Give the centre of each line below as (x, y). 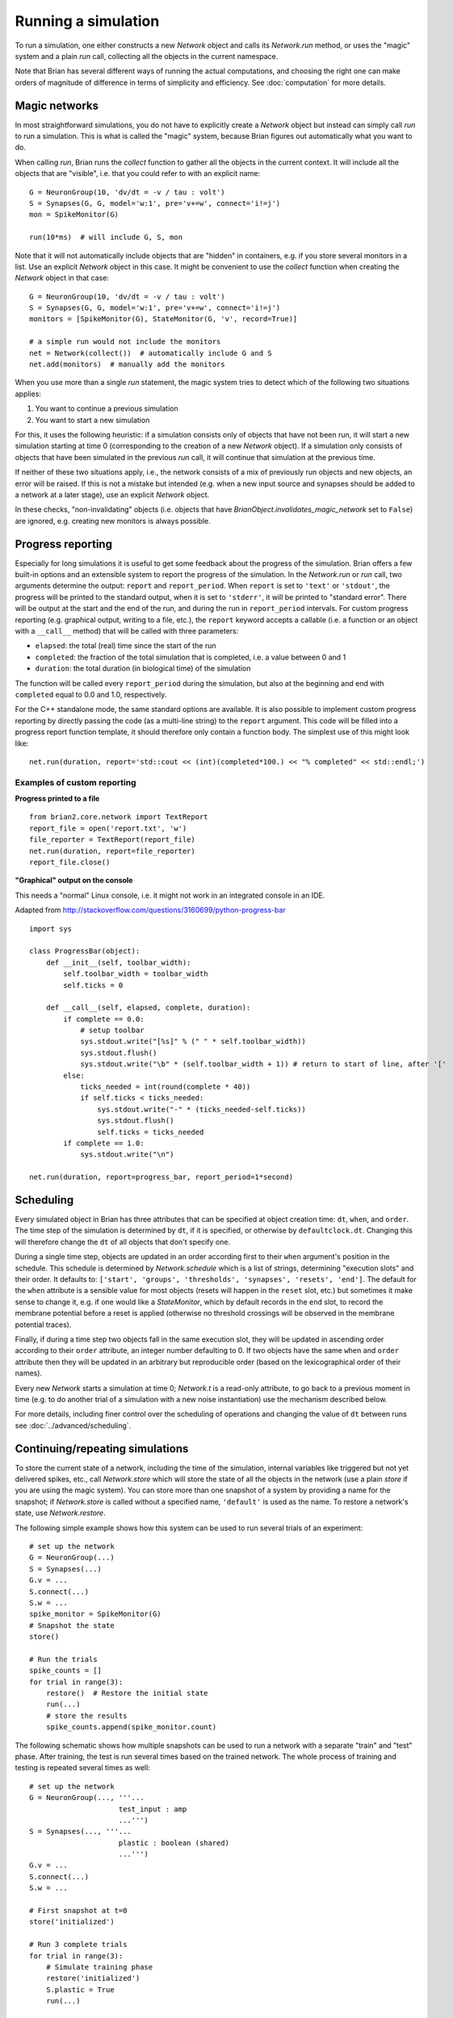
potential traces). (43, 1325)
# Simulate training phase (99, 1967)
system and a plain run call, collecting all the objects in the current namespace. (147, 56)
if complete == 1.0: (104, 1143)
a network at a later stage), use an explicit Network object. (112, 494)
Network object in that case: (62, 278)
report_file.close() (70, 862)
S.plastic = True (80, 1989)
